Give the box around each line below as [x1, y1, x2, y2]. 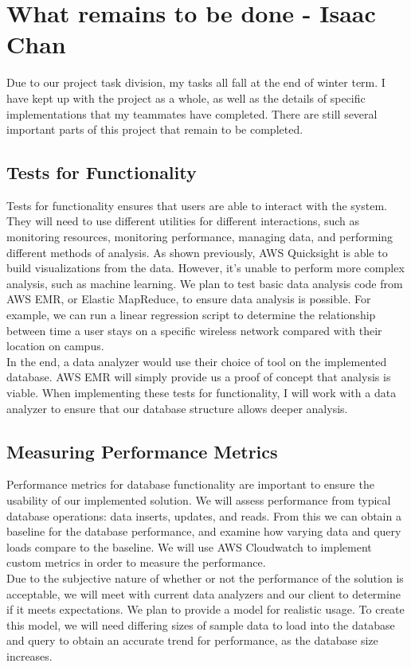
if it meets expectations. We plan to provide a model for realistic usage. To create [6, 601, 405, 618]
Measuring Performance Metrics [6, 439, 278, 463]
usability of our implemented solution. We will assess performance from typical [6, 492, 391, 508]
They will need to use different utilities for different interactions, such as [6, 213, 360, 229]
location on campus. [6, 337, 104, 354]
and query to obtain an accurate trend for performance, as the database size [6, 632, 378, 649]
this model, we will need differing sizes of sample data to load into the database [6, 616, 395, 633]
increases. [6, 647, 53, 664]
